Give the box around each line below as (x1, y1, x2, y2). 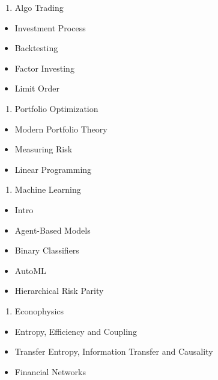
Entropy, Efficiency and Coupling (14, 325, 137, 337)
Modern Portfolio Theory (14, 122, 107, 135)
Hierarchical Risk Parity (14, 284, 104, 297)
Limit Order (14, 82, 59, 95)
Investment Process (14, 21, 86, 34)
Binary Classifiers (14, 244, 79, 257)
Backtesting (14, 42, 58, 54)
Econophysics (14, 304, 64, 317)
